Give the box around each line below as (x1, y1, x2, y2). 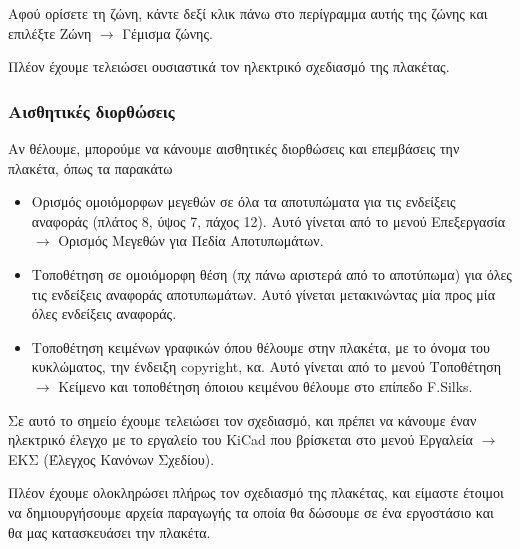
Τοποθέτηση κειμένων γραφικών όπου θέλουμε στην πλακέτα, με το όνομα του (31, 336, 491, 357)
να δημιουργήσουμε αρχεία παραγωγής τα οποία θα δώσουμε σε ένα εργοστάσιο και (8, 501, 494, 522)
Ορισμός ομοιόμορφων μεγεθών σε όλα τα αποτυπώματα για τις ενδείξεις (31, 191, 456, 212)
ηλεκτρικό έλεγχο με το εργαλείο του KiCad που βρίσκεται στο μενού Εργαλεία (8, 429, 473, 450)
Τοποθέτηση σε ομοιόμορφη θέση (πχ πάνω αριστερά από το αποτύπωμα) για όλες (31, 263, 512, 284)
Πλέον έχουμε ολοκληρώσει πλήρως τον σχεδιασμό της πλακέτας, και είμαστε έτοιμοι (8, 482, 504, 503)
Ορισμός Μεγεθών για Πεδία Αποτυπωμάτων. (58, 230, 324, 251)
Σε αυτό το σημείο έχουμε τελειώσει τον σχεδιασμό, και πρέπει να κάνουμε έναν (8, 409, 477, 430)
